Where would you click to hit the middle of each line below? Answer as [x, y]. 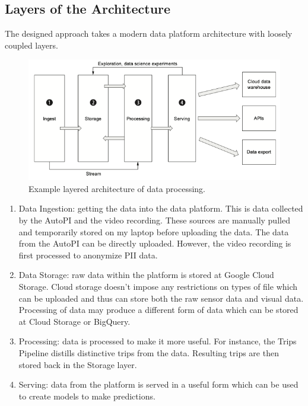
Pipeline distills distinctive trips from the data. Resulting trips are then [149, 352]
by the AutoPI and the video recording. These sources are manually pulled [154, 220]
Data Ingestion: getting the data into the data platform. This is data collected [161, 208]
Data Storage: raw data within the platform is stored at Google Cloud [146, 275]
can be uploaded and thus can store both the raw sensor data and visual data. [161, 298]
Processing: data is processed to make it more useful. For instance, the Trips [158, 341]
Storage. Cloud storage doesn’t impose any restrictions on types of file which [158, 286]
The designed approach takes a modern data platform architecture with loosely [149, 33]
